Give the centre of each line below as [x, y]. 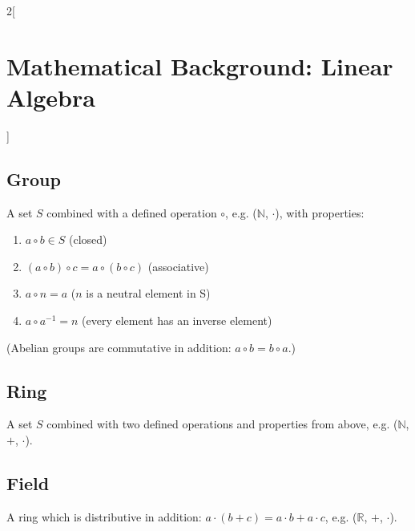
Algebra [51, 97]
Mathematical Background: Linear [200, 65]
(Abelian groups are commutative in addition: [119, 347]
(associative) [178, 266]
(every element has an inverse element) [177, 320]
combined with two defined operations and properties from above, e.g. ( [222, 424]
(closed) [88, 239]
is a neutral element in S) [148, 293]
